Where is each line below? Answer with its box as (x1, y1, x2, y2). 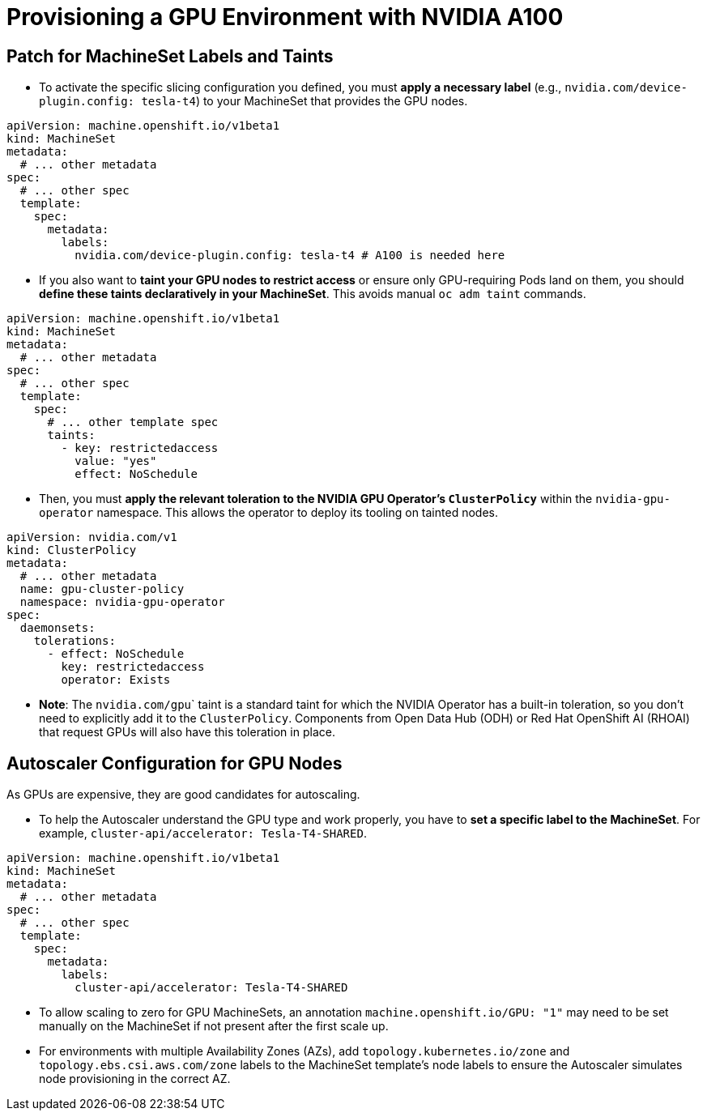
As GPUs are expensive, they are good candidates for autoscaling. (6, 787, 360, 802)
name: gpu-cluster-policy (19, 582, 185, 596)
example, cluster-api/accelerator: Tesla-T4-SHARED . (39, 826, 367, 841)
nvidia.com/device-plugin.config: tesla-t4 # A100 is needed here (75, 249, 505, 262)
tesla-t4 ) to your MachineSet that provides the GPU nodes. (141, 94, 468, 109)
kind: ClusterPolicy (6, 544, 137, 557)
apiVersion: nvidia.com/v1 (6, 531, 177, 544)
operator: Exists (61, 673, 171, 687)
